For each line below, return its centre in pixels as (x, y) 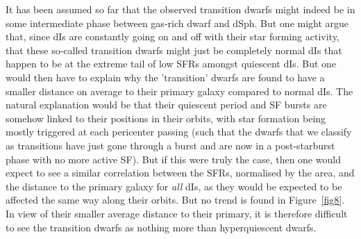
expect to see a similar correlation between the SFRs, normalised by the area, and (180, 173)
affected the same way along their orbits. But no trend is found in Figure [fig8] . (175, 200)
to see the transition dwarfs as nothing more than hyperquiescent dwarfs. (161, 227)
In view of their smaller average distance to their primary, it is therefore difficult (177, 213)
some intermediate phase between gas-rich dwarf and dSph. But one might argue (177, 23)
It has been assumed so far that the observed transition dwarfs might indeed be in (180, 9)
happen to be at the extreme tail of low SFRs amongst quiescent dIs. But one (171, 64)
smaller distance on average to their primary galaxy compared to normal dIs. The (179, 91)
